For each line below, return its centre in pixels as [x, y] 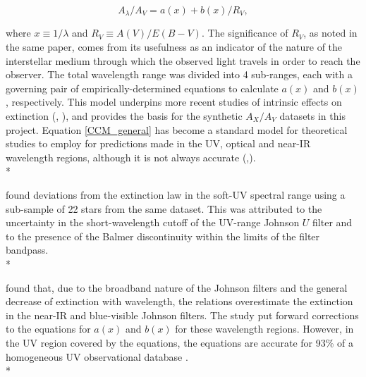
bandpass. [27, 250]
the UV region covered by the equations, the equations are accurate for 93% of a [180, 342]
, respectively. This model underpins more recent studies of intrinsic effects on [174, 102]
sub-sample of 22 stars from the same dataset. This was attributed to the [164, 208]
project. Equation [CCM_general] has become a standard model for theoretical [177, 129]
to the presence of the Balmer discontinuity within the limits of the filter [163, 236]
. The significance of [245, 33]
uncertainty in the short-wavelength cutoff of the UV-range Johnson [153, 222]
